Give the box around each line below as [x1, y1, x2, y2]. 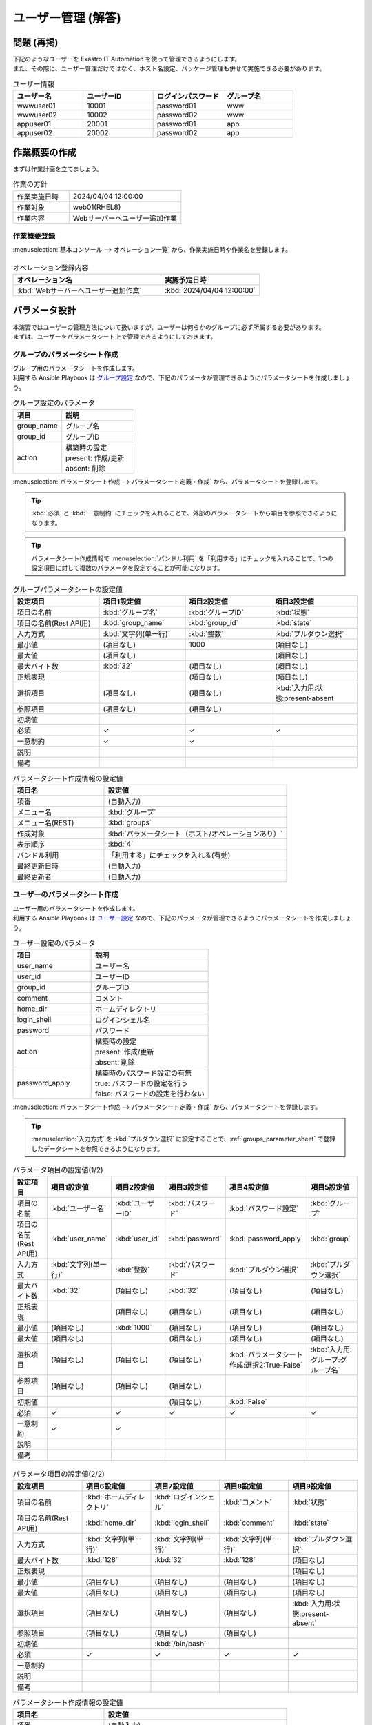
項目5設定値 [310, 1183, 350, 1192]
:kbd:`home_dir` [85, 1518, 137, 1528]
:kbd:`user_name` [50, 1234, 108, 1243]
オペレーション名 [17, 275, 72, 285]
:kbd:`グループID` [189, 607, 245, 617]
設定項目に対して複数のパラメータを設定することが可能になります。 [31, 563, 224, 572]
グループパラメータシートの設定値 [12, 584, 123, 594]
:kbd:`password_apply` [229, 1234, 303, 1243]
